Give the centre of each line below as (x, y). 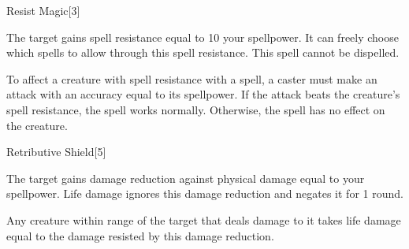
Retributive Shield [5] (56, 152)
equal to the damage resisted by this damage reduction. (140, 235)
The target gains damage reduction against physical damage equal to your (186, 178)
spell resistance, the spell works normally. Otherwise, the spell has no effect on (196, 109)
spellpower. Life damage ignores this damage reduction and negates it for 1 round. (205, 193)
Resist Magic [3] (43, 10)
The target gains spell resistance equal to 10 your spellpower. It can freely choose (203, 37)
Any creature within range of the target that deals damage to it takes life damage (204, 219)
